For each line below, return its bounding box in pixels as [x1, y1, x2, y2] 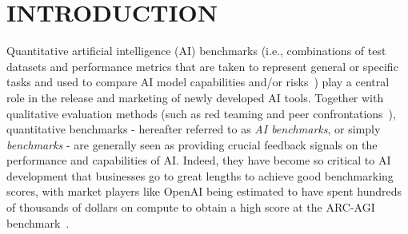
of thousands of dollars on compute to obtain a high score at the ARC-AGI [6, 199, 375, 216]
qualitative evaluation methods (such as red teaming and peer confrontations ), [6, 105, 396, 121]
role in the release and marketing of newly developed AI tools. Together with [6, 89, 384, 105]
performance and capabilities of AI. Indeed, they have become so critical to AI [6, 152, 391, 169]
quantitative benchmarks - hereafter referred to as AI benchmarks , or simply [6, 121, 381, 137]
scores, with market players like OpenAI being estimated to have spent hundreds [6, 183, 402, 200]
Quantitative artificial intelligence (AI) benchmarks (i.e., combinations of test [6, 42, 386, 59]
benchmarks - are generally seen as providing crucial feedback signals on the [6, 136, 378, 153]
